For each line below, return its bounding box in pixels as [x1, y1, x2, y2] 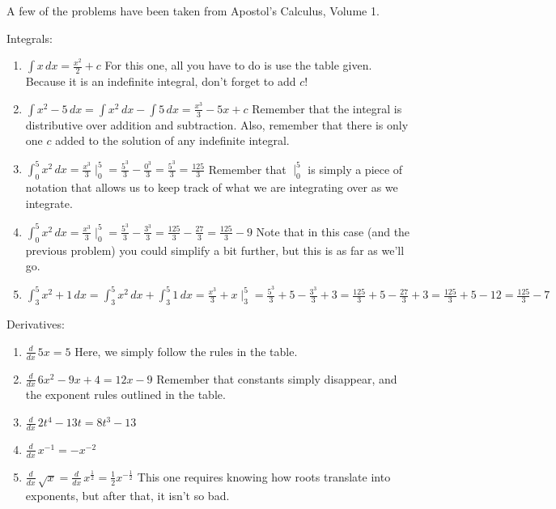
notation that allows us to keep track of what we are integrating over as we [25, 179, 398, 196]
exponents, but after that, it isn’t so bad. [25, 486, 230, 503]
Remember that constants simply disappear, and [156, 370, 397, 387]
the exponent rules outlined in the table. [25, 386, 226, 403]
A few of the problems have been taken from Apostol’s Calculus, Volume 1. [6, 2, 380, 19]
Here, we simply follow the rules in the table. [74, 342, 298, 359]
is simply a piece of [308, 160, 403, 177]
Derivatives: [6, 316, 65, 333]
